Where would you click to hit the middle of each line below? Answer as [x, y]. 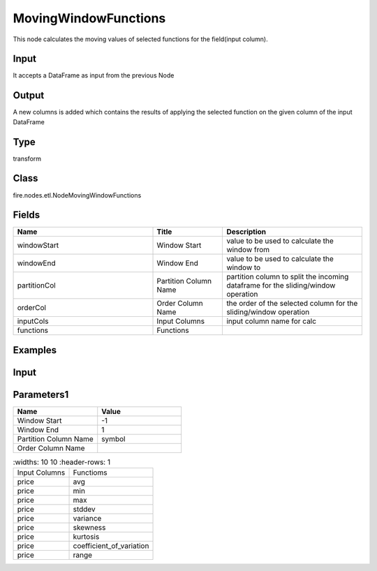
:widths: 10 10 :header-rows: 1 [62, 462]
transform [27, 158]
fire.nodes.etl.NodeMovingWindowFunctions [77, 195]
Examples [35, 350]
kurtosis [86, 537]
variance [87, 519]
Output [29, 95]
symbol [113, 439]
